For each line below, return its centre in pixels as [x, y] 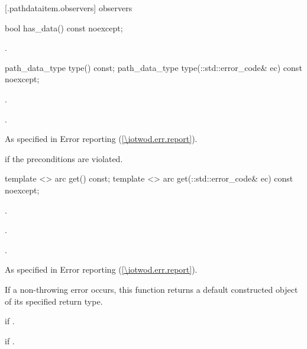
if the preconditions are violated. [64, 158]
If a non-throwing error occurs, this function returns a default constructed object [151, 289]
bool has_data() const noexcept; [64, 28]
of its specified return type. [54, 301]
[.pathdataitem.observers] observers [69, 8]
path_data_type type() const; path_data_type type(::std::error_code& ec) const [153, 67]
